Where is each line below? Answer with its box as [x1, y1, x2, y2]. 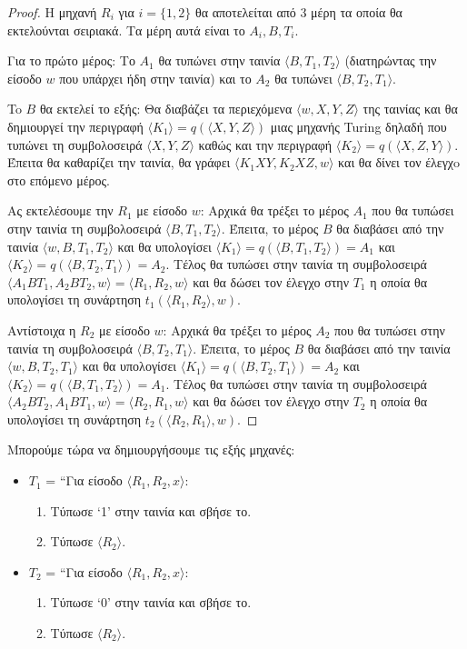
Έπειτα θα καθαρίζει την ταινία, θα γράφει [7, 153, 231, 172]
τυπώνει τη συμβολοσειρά [7, 135, 143, 154]
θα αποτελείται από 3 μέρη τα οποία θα [194, 3, 402, 21]
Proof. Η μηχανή [7, 3, 97, 21]
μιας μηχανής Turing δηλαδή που [270, 116, 447, 135]
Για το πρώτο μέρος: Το [7, 51, 135, 70]
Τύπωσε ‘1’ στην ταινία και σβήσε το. [50, 501, 252, 520]
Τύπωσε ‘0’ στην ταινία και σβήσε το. [50, 593, 252, 612]
